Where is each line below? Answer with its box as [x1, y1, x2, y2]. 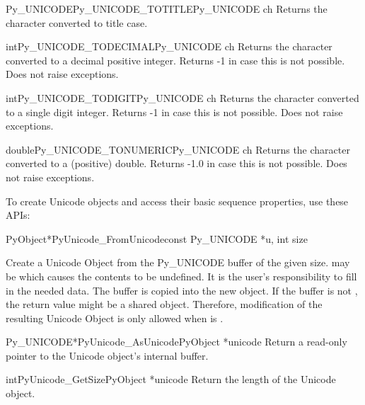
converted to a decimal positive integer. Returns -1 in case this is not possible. [6, 52, 345, 67]
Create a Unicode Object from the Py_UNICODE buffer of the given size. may [6, 255, 350, 270]
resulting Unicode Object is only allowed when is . [6, 310, 224, 325]
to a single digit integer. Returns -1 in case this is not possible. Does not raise [6, 104, 343, 119]
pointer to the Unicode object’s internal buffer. [6, 348, 209, 363]
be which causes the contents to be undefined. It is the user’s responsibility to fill [6, 268, 357, 283]
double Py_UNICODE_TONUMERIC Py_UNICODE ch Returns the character [6, 142, 350, 156]
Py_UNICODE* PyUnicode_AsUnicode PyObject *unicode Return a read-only [6, 334, 347, 349]
